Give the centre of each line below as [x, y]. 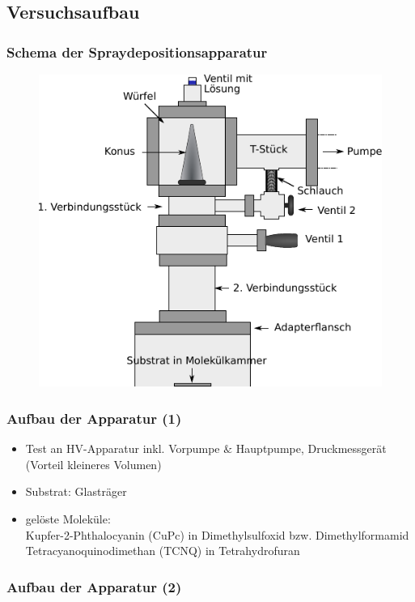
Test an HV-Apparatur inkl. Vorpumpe [123, 448]
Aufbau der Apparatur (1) [94, 418]
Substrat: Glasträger [76, 491]
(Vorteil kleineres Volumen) [93, 464]
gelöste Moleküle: [68, 518]
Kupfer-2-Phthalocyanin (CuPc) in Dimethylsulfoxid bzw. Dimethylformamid [217, 534]
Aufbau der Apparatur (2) [94, 586]
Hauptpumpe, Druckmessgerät [311, 448]
